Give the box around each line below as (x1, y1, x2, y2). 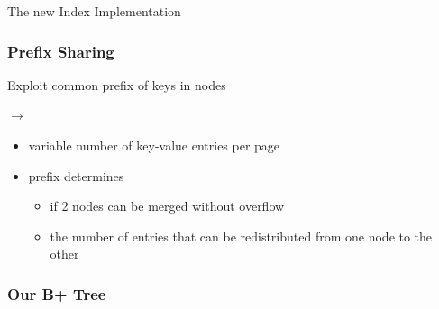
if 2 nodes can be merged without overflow (50, 196, 285, 215)
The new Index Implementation (7, 2, 181, 20)
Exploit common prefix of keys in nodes (7, 75, 226, 94)
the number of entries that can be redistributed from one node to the (50, 226, 433, 245)
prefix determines (28, 166, 124, 185)
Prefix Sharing (7, 40, 114, 62)
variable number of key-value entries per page (28, 136, 280, 154)
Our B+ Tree (7, 282, 106, 304)
